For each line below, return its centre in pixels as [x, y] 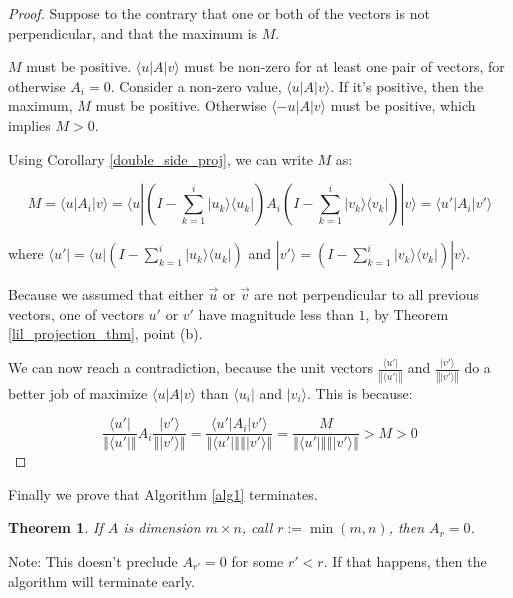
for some [257, 561]
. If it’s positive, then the [407, 85]
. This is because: [360, 392]
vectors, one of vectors [76, 313]
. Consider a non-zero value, [196, 85]
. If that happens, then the [405, 561]
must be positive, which [403, 105]
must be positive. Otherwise [181, 105]
